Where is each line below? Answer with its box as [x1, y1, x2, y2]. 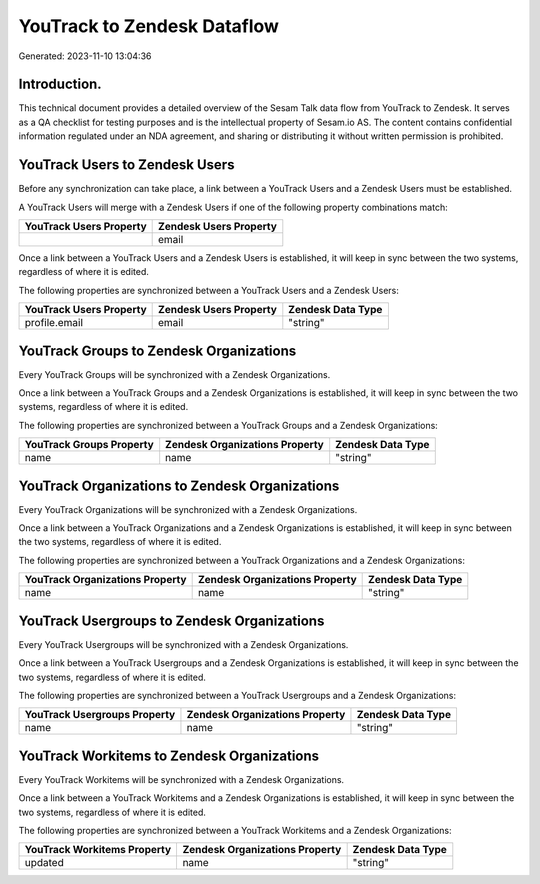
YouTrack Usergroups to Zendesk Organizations [18, 612, 325, 629]
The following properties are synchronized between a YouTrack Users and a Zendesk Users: [18, 284, 400, 296]
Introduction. [18, 76, 102, 93]
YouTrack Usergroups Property [24, 708, 176, 722]
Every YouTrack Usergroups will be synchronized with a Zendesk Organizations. [18, 638, 349, 650]
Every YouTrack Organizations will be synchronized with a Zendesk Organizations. [18, 503, 358, 515]
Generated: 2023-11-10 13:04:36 [18, 50, 152, 62]
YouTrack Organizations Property [24, 573, 187, 587]
